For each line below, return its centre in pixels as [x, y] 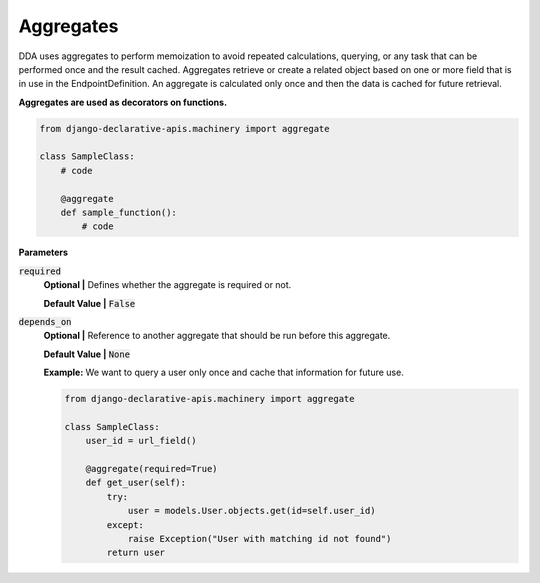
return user [135, 553]
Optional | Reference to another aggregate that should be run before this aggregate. [217, 336]
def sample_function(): [118, 213]
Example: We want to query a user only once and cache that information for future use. [223, 372]
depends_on [45, 321]
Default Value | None [86, 354]
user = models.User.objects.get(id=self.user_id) [251, 511]
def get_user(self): [136, 483]
